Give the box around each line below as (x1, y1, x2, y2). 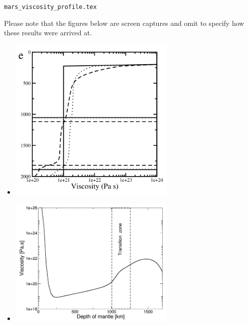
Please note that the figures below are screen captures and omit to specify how (4, 17, 245, 28)
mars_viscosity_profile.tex (4, 3, 97, 10)
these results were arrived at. (4, 27, 92, 38)
